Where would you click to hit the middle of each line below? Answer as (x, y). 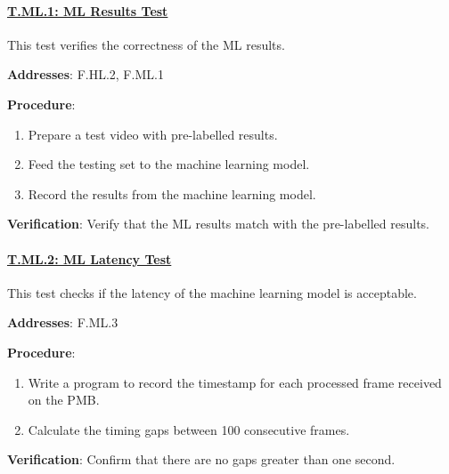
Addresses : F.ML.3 (63, 322)
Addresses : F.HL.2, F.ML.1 (86, 74)
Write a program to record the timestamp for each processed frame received (235, 382)
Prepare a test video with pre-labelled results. (153, 134)
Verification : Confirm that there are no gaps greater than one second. (201, 459)
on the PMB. (64, 400)
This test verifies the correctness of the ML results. (146, 44)
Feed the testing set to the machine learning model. (169, 164)
